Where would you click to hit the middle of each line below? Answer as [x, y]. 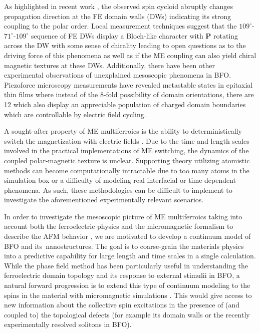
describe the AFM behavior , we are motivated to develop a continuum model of [127, 236]
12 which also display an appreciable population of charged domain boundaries [125, 104]
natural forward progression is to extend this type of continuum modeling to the [127, 285]
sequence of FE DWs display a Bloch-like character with [117, 35]
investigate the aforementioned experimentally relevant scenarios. [104, 200]
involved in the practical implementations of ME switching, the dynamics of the [126, 150]
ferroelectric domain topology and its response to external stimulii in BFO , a [122, 275]
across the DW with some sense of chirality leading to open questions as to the [125, 45]
